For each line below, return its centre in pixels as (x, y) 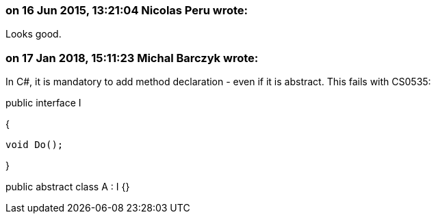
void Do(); (35, 145)
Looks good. (34, 34)
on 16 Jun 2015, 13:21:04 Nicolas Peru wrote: (127, 10)
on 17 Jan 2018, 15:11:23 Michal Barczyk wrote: (132, 58)
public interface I (43, 103)
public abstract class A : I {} (68, 187)
